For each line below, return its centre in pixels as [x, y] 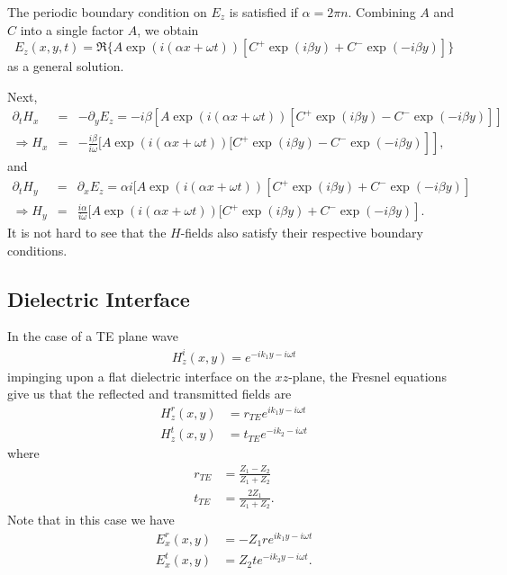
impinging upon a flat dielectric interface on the [139, 376]
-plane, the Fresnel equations [367, 376]
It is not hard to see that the [87, 233]
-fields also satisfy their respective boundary [302, 233]
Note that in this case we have [91, 519]
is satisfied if [263, 12]
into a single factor [72, 29]
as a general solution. [66, 66]
